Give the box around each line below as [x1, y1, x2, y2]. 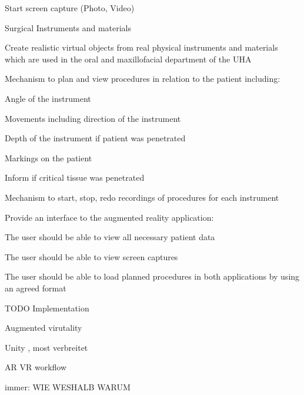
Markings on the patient [5, 151, 92, 164]
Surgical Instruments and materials [5, 21, 132, 34]
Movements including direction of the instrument [5, 112, 181, 124]
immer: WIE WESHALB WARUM [5, 380, 131, 393]
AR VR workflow [5, 361, 67, 373]
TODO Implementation [5, 301, 89, 314]
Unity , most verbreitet [5, 341, 88, 353]
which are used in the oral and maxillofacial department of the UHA [5, 52, 252, 65]
